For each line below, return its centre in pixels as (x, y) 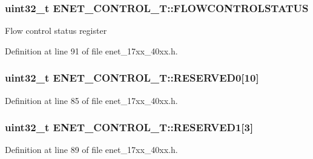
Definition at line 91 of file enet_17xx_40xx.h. (91, 50)
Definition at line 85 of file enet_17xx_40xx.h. (91, 100)
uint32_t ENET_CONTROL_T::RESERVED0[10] (132, 78)
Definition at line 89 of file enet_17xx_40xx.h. (91, 150)
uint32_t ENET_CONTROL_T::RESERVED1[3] (129, 127)
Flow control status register (56, 31)
